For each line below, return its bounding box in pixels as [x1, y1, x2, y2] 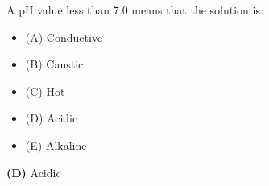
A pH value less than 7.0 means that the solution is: [6, 2, 263, 18]
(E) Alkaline [25, 136, 87, 153]
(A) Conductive [25, 28, 103, 45]
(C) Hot [25, 82, 65, 99]
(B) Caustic [25, 56, 84, 72]
